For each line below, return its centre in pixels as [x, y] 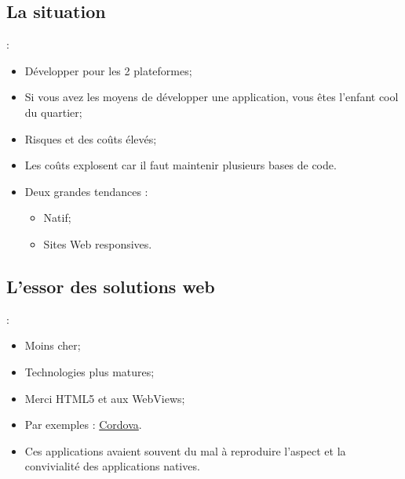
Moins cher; [53, 345]
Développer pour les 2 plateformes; [108, 70]
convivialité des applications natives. [112, 466]
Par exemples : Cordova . [83, 425]
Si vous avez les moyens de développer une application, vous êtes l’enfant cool [212, 97]
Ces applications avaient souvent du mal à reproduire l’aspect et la [185, 450]
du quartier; [53, 112]
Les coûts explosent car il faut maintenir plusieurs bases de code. [181, 165]
